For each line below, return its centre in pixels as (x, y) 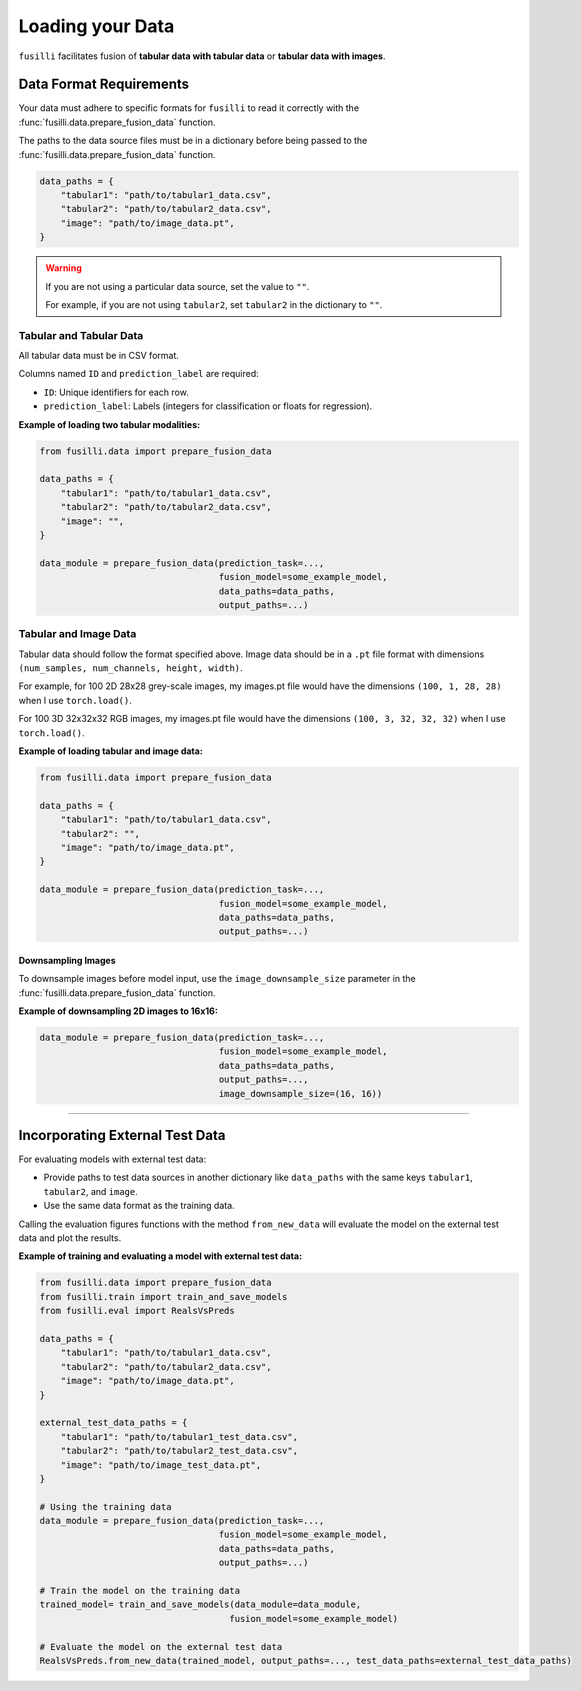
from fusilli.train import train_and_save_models (163, 1296)
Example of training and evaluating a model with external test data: (160, 1256)
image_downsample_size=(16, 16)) (300, 1093)
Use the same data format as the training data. (139, 1206)
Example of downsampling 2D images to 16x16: (118, 1011)
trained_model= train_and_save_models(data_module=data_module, (200, 1604)
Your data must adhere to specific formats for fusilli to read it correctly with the (189, 108)
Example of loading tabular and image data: (111, 751)
